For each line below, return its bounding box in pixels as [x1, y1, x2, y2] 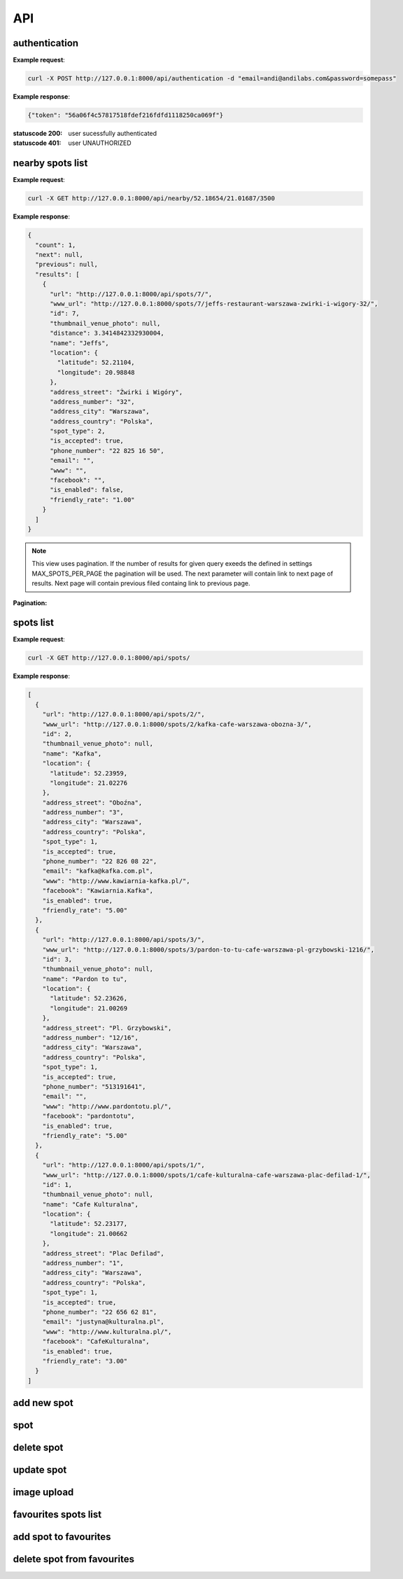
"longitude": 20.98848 [57, 368, 136, 376]
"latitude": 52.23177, [50, 1220, 128, 1228]
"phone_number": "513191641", [42, 1083, 146, 1090]
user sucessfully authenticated [68, 130, 157, 137]
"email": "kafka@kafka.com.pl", [42, 867, 154, 875]
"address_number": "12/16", [42, 1034, 139, 1042]
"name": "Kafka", [42, 749, 102, 758]
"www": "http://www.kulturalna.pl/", [42, 1328, 172, 1335]
